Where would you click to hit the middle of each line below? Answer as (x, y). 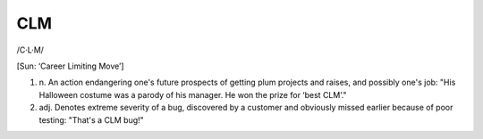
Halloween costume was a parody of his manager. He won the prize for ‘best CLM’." (193, 94)
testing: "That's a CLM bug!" (92, 119)
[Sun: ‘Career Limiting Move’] (70, 66)
